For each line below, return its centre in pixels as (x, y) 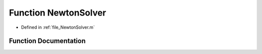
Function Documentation (47, 41)
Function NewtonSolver (57, 13)
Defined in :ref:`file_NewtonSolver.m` (58, 27)
